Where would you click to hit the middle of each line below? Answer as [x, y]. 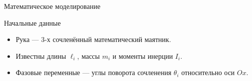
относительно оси [208, 72]
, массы [88, 56]
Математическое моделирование [52, 6]
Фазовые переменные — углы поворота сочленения [93, 72]
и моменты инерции [143, 56]
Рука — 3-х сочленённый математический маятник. [93, 39]
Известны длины [41, 56]
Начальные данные [33, 22]
